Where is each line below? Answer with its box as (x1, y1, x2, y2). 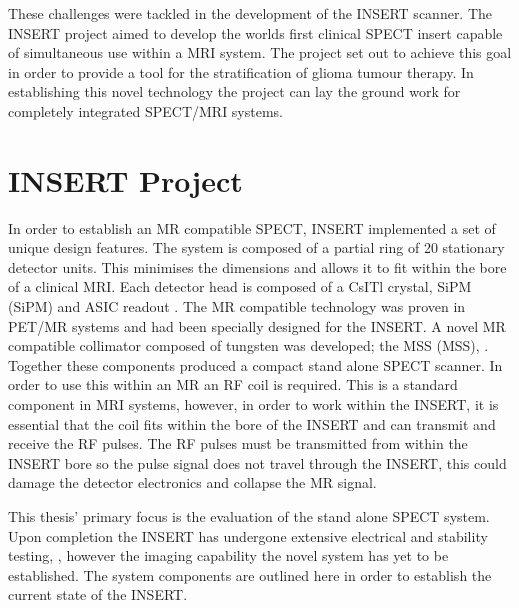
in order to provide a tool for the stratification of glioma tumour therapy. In (8, 61, 474, 82)
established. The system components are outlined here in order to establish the (8, 564, 492, 585)
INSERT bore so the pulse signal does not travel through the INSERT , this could (8, 452, 507, 473)
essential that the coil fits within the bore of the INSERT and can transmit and (8, 413, 496, 434)
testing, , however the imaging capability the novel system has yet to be (8, 545, 449, 566)
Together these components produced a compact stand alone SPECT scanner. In (8, 354, 503, 375)
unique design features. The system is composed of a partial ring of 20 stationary (8, 237, 505, 258)
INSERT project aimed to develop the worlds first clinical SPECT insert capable (8, 22, 503, 43)
